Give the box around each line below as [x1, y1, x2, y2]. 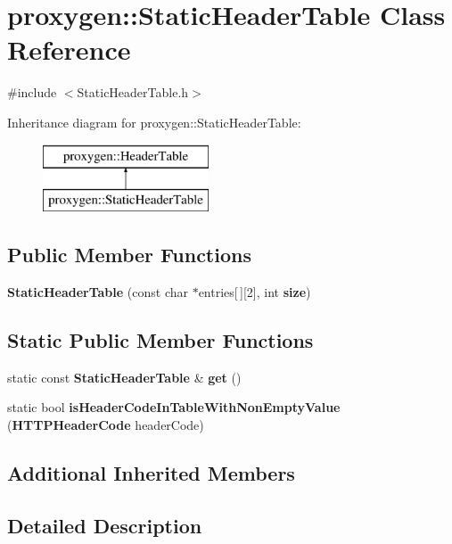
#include [7, 83, 57, 102]
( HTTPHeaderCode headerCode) [7, 415, 204, 433]
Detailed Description [7, 511, 202, 539]
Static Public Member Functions [7, 326, 314, 353]
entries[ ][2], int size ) [198, 282, 311, 301]
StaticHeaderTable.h [77, 83, 189, 102]
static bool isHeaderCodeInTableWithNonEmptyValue [7, 398, 341, 416]
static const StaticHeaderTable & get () [7, 367, 242, 386]
